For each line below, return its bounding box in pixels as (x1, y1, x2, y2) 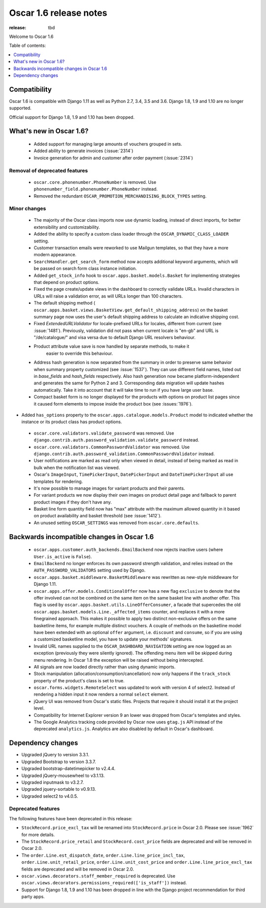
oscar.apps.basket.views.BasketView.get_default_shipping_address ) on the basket (33, 307, 228, 313)
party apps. (21, 894, 45, 900)
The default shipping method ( (33, 300, 96, 306)
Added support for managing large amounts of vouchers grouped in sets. (33, 141, 182, 147)
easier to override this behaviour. (46, 350, 113, 356)
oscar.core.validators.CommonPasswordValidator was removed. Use (33, 444, 190, 450)
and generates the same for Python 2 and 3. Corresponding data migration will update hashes (33, 380, 225, 386)
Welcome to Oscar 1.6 (9, 34, 54, 39)
